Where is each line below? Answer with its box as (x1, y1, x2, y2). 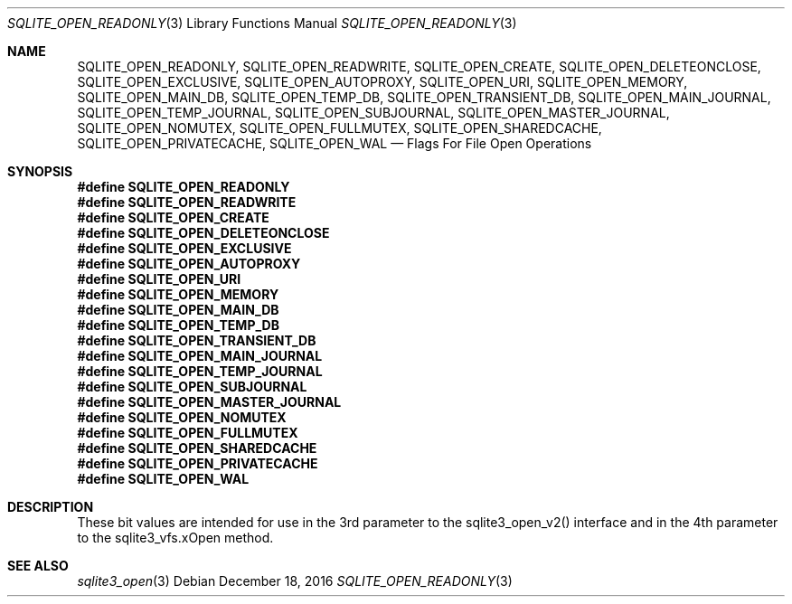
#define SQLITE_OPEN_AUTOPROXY (77, 256, 301, 271)
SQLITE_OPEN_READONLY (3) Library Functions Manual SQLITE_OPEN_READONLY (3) (7, 15, 517, 31)
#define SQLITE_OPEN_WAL (77, 471, 250, 486)
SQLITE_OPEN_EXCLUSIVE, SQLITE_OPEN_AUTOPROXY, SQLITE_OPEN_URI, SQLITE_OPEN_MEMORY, (77, 74, 688, 90)
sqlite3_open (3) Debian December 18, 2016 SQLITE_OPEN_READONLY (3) (77, 573, 513, 589)
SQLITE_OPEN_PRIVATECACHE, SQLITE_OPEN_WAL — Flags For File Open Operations (77, 136, 592, 151)
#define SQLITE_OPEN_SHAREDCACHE (77, 440, 317, 456)
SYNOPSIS (7, 164, 73, 179)
